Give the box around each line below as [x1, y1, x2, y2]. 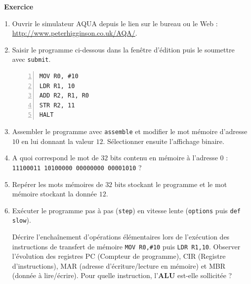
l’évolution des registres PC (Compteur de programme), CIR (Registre [12, 251, 226, 261]
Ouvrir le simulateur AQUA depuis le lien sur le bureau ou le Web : [12, 18, 218, 28]
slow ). [12, 215, 31, 225]
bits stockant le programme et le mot [114, 179, 227, 189]
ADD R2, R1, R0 [39, 92, 89, 99]
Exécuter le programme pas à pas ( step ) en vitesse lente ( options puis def [12, 205, 241, 215]
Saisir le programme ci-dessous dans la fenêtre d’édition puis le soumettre [12, 44, 235, 54]
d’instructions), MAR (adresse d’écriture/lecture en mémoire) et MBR [12, 260, 226, 271]
